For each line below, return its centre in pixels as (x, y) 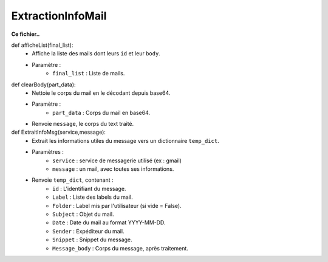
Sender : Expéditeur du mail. (88, 231)
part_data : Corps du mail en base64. (101, 112)
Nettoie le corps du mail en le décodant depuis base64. (101, 93)
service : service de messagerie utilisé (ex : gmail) (117, 160)
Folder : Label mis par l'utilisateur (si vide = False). (117, 205)
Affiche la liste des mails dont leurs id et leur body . (96, 53)
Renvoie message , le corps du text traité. (83, 124)
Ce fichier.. (26, 34)
